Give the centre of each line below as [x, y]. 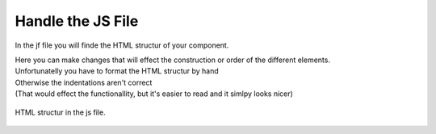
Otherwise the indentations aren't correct [84, 82]
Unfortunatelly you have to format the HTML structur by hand [117, 71]
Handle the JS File [77, 21]
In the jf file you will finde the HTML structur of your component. [122, 45]
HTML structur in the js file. [60, 112]
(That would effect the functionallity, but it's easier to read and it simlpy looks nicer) [154, 94]
